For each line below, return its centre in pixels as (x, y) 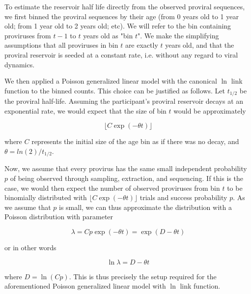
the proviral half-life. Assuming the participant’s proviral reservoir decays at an (124, 101)
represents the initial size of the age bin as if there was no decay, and (135, 141)
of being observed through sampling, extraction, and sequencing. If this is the (126, 178)
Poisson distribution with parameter (59, 217)
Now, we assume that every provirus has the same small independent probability (126, 168)
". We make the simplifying (178, 35)
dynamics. (20, 64)
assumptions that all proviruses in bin (61, 45)
